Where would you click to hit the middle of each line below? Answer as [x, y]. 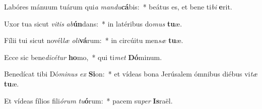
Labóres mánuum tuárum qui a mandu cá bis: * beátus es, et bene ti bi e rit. [118, 6]
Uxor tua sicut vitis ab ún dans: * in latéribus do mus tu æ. [93, 23]
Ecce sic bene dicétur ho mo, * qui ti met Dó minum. [83, 57]
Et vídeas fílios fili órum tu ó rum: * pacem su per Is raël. [88, 100]
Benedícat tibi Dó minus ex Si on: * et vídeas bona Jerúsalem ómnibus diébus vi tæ [131, 74]
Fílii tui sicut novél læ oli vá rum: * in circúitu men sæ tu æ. [94, 40]
